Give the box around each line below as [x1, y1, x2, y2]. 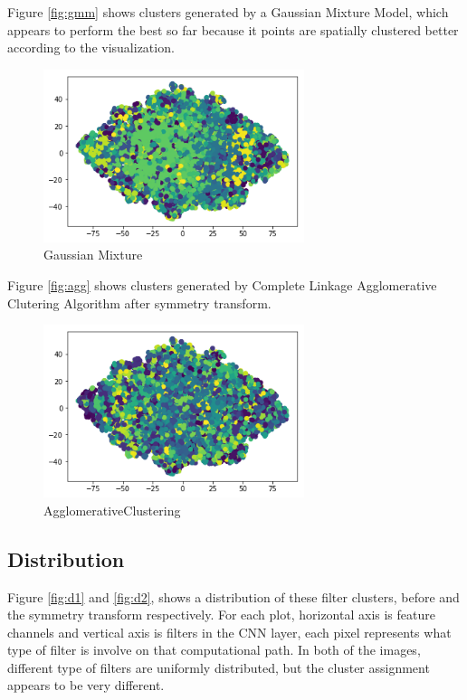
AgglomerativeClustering [43, 500, 181, 519]
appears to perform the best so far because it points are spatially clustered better [7, 20, 459, 39]
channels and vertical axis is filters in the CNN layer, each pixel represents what [7, 622, 452, 641]
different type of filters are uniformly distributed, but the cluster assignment [7, 657, 430, 676]
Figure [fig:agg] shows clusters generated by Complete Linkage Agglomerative [7, 275, 437, 294]
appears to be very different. [7, 676, 165, 695]
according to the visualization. [7, 38, 175, 57]
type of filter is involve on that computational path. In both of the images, [7, 640, 421, 659]
